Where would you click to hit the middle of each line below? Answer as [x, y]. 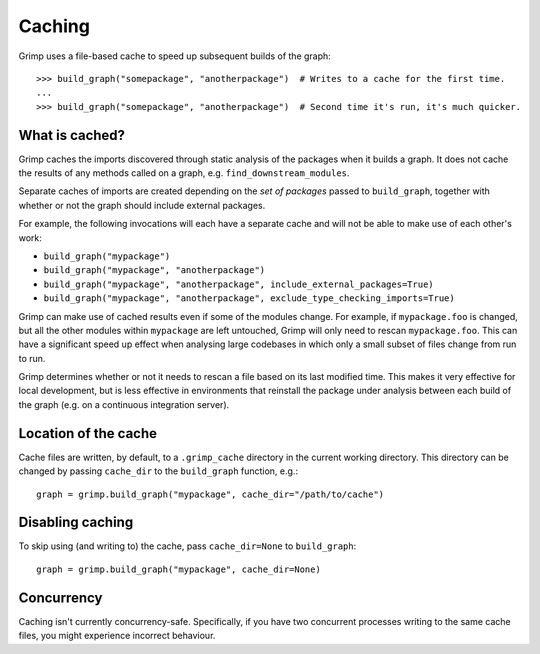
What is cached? [71, 135]
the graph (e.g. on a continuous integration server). [124, 404]
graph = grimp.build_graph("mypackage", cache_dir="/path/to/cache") [210, 494]
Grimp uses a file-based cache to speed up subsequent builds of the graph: [175, 56]
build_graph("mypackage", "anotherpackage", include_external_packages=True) [238, 284]
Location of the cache [88, 433]
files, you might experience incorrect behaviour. [117, 636]
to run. [32, 358]
